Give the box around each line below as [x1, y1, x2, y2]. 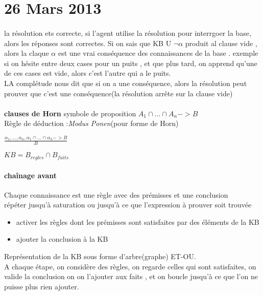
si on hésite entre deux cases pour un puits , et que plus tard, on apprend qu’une [4, 57, 257, 68]
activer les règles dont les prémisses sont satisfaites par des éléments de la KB [16, 216, 259, 227]
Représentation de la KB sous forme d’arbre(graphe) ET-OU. [4, 251, 196, 262]
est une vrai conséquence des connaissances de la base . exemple [58, 48, 258, 58]
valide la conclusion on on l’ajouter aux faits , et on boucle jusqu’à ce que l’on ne [4, 271, 258, 282]
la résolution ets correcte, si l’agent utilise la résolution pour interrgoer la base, [4, 27, 251, 38]
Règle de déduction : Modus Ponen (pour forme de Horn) [4, 118, 179, 129]
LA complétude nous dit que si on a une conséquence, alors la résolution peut [4, 77, 247, 88]
